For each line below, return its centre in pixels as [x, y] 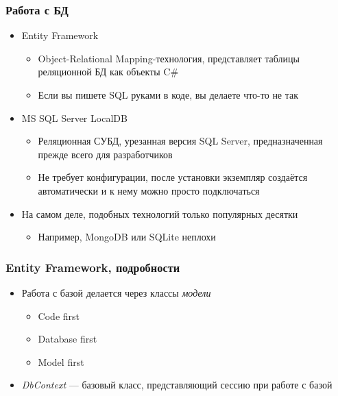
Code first [59, 315]
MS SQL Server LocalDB [74, 117]
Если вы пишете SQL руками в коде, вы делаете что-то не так [168, 95]
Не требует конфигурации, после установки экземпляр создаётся [173, 177]
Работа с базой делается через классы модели [116, 292]
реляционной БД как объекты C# [108, 72]
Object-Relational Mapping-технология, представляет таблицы [169, 58]
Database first [68, 339]
